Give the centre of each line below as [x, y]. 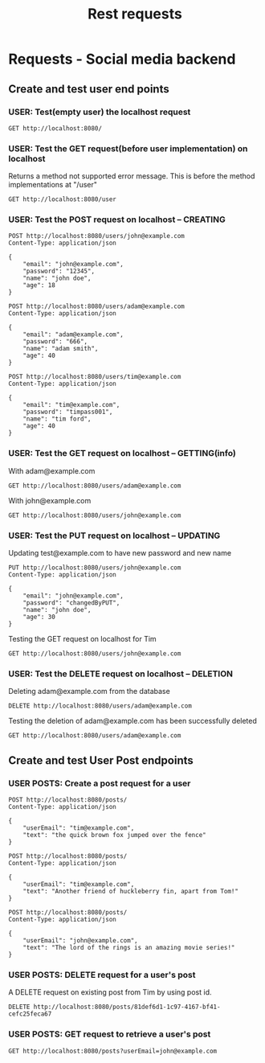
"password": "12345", [59, 271]
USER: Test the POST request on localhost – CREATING [117, 220]
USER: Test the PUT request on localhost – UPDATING [114, 536]
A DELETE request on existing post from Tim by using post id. [110, 992]
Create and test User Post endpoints [101, 760]
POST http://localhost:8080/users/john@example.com [96, 236]
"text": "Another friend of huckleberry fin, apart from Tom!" [131, 892]
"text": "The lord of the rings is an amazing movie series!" [129, 948]
